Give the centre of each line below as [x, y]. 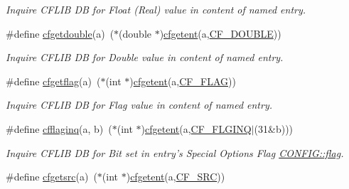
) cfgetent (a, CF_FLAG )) [183, 81]
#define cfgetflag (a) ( [53, 81]
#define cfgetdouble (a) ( [60, 33]
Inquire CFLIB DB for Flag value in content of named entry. [139, 105]
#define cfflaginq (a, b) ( [59, 128]
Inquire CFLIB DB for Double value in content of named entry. [145, 57]
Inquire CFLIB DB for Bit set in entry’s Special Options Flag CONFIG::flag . [175, 152]
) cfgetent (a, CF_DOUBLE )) [220, 33]
